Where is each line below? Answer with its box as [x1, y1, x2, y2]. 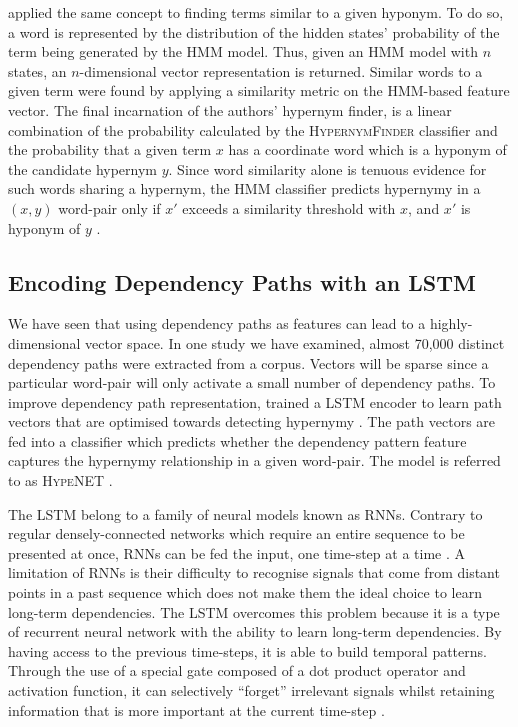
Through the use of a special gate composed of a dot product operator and [8, 660, 466, 681]
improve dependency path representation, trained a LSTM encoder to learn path [8, 391, 502, 412]
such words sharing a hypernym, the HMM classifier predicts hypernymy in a [8, 178, 481, 199]
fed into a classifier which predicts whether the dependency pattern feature [8, 430, 467, 451]
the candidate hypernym [8, 158, 158, 179]
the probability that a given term [8, 139, 212, 160]
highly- [429, 313, 473, 334]
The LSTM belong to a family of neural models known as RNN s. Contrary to [8, 503, 483, 524]
